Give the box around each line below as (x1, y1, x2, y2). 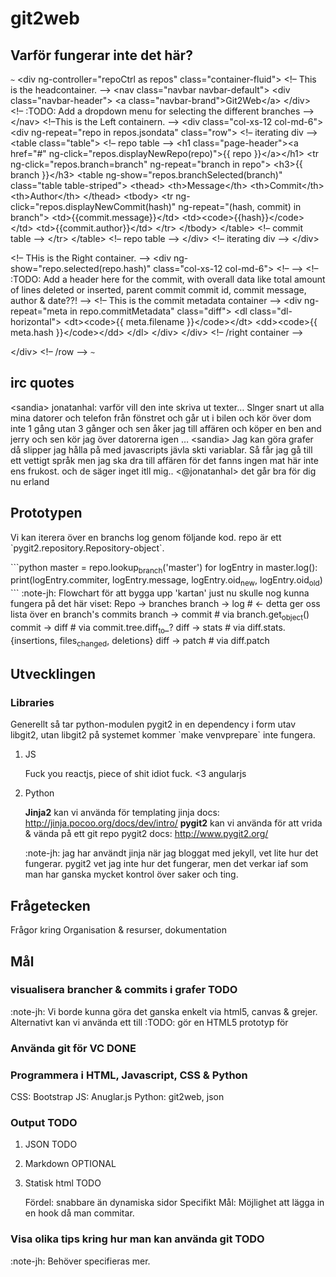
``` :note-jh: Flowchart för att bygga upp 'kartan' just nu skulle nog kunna (10, 587, 310, 599)
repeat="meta (10, 305, 68, 317)
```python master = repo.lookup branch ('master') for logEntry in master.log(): (10, 561, 318, 576)
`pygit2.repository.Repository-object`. (10, 542, 165, 554)
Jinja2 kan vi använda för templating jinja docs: (24, 807, 220, 819)
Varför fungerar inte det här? (10, 47, 193, 64)
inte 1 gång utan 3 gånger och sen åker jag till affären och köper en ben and (10, 422, 322, 434)
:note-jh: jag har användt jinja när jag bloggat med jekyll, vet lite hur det (24, 847, 319, 859)
